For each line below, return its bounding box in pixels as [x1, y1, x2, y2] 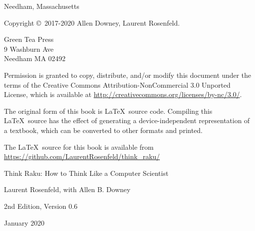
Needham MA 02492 [4, 53, 66, 64]
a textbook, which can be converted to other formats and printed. [4, 125, 203, 135]
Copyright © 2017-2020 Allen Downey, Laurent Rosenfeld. [4, 17, 180, 28]
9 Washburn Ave [4, 43, 54, 54]
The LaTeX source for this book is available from [4, 141, 154, 152]
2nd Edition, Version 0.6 [4, 200, 77, 211]
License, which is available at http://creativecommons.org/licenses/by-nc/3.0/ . [4, 89, 242, 99]
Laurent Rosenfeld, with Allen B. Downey [4, 184, 131, 195]
